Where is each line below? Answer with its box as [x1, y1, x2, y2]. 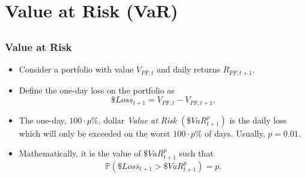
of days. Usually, [205, 126, 265, 139]
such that [179, 147, 214, 159]
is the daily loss [229, 113, 287, 126]
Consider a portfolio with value [19, 63, 134, 76]
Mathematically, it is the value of [19, 147, 141, 159]
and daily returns [156, 63, 220, 76]
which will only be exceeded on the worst [19, 126, 171, 139]
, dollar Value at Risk [98, 113, 177, 126]
